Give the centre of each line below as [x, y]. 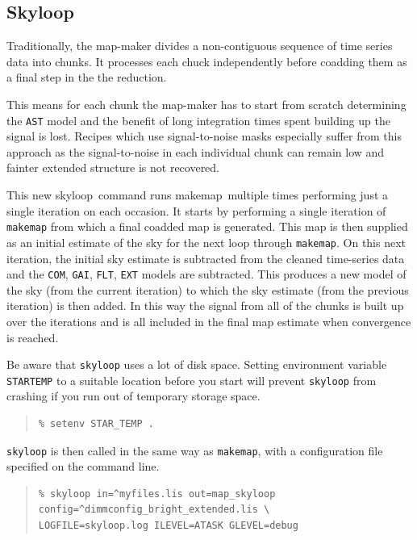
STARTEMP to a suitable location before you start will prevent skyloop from [192, 380]
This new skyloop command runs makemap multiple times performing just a [198, 195]
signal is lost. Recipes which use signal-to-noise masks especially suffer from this [204, 136]
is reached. [33, 337]
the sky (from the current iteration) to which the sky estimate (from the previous [208, 289]
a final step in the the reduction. [87, 77]
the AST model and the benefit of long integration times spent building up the [198, 120]
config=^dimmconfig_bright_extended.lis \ [154, 510]
